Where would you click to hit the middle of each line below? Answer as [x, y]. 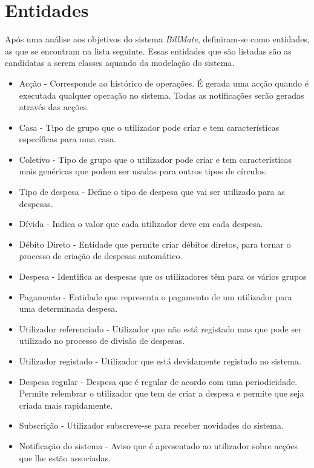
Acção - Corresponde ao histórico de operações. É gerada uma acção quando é [164, 83]
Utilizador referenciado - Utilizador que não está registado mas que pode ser [160, 328]
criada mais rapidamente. [66, 405]
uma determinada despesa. [68, 308]
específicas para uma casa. [67, 139]
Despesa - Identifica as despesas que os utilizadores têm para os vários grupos [163, 276]
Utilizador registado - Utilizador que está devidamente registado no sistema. [160, 361]
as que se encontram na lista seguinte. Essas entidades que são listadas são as [148, 51]
